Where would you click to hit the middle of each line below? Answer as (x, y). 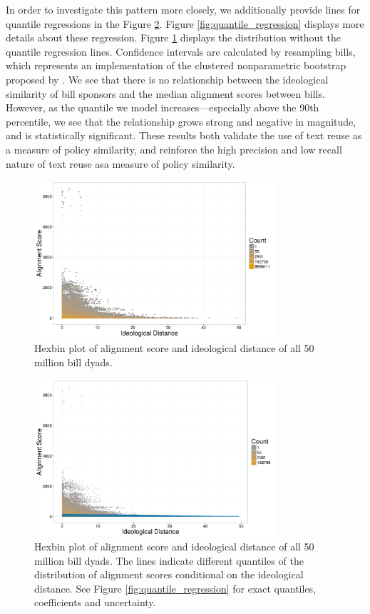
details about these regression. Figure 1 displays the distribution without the (173, 37)
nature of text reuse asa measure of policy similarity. (120, 163)
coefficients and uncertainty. (95, 602)
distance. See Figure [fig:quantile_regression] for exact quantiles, (175, 588)
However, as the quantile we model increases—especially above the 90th (163, 107)
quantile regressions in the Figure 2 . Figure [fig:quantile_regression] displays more (185, 23)
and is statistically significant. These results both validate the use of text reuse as (184, 135)
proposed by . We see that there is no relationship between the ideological (167, 79)
